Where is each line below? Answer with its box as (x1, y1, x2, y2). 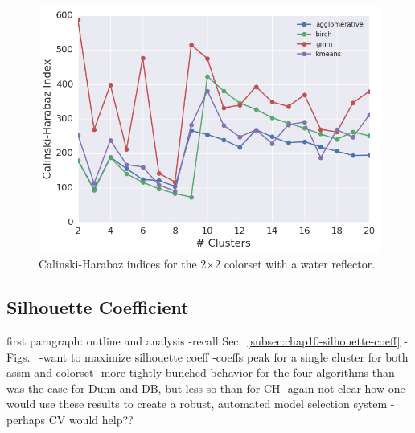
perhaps (6, 411, 45, 427)
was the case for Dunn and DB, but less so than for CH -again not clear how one (6, 379, 405, 396)
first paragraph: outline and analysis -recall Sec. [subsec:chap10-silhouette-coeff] (6, 333, 401, 349)
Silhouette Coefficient (6, 295, 189, 320)
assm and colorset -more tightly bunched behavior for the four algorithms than (6, 364, 395, 381)
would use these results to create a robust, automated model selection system (6, 395, 388, 412)
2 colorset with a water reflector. (215, 255, 376, 272)
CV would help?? (48, 411, 134, 427)
